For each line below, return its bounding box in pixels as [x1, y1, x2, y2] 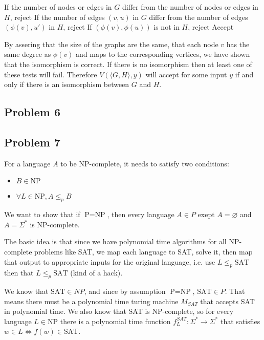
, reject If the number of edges [10, 11, 105, 22]
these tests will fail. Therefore [4, 69, 97, 79]
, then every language [107, 209, 174, 220]
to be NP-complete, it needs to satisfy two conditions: [60, 158, 229, 168]
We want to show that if [4, 209, 80, 220]
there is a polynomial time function [60, 315, 171, 326]
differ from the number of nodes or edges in [122, 2, 258, 12]
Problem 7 [4, 134, 60, 150]
